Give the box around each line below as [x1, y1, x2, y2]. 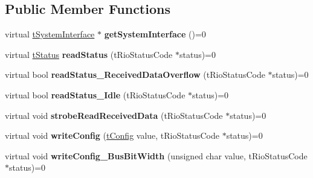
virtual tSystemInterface [5, 28, 95, 40]
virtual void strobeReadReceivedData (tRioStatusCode [5, 109, 223, 121]
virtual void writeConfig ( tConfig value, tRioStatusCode [5, 129, 219, 142]
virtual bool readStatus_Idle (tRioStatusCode [5, 88, 186, 101]
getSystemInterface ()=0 [104, 28, 206, 40]
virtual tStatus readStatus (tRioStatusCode [5, 48, 173, 60]
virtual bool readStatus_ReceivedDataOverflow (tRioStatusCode [5, 68, 265, 81]
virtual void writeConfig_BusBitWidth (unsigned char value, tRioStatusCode [5, 149, 308, 162]
